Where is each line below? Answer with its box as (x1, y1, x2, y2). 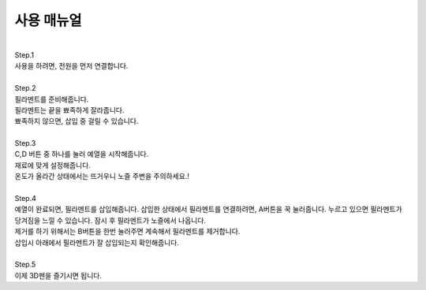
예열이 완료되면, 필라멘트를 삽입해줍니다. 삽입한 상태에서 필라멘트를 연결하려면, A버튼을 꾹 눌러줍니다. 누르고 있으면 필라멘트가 (14, 205, 402, 214)
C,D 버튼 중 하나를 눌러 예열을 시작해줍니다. (14, 150, 149, 159)
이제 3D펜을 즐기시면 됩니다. (14, 270, 103, 280)
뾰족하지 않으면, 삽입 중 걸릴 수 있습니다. (14, 117, 139, 126)
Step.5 (14, 260, 36, 270)
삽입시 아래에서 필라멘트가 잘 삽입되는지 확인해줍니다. (14, 237, 179, 247)
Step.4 (14, 194, 37, 203)
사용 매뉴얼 (14, 12, 82, 29)
